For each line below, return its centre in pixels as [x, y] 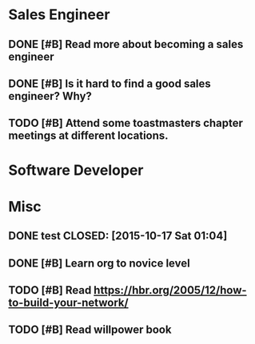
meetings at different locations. [89, 136]
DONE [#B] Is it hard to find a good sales [110, 83]
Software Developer [76, 170]
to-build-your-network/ [69, 302]
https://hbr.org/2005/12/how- [170, 290]
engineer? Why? [50, 96]
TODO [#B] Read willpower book [90, 330]
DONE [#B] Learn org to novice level [99, 263]
